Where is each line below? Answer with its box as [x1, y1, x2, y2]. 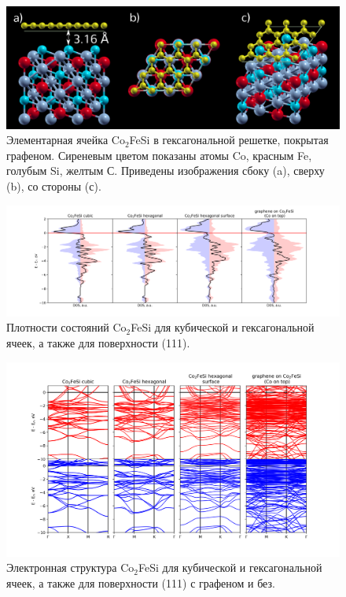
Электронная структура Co [6, 559, 134, 576]
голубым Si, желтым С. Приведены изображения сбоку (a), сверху [6, 162, 325, 179]
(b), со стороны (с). [6, 178, 101, 195]
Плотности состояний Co [6, 319, 127, 336]
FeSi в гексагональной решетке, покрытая [129, 132, 329, 148]
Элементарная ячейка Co [6, 132, 125, 148]
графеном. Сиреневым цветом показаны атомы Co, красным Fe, [6, 146, 312, 163]
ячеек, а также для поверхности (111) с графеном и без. [6, 575, 275, 591]
